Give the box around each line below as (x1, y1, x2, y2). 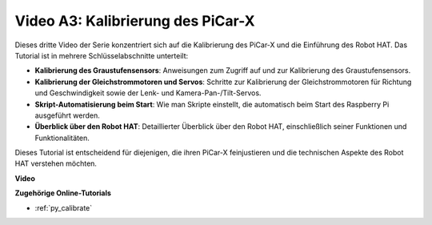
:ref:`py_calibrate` (34, 203, 93, 212)
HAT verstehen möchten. (14, 159, 98, 168)
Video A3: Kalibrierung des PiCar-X (14, 12, 255, 30)
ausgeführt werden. (34, 110, 100, 120)
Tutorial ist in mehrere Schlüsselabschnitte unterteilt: (14, 50, 189, 60)
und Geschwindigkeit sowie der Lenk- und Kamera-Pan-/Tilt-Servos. (34, 88, 262, 98)
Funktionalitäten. (34, 133, 90, 143)
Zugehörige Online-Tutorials (14, 188, 112, 198)
